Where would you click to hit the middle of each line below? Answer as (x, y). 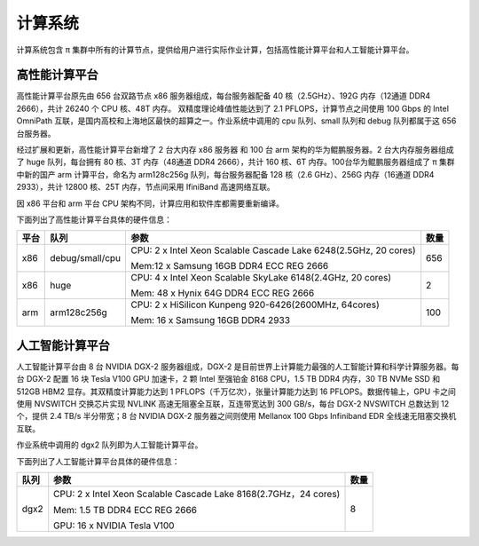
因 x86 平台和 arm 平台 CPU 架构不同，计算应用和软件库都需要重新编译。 (150, 203)
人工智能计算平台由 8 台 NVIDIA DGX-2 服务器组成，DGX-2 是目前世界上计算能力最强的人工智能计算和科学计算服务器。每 (238, 366)
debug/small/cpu (86, 258)
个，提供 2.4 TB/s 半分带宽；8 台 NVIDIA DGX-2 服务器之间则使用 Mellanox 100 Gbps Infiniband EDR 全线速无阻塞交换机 (236, 416)
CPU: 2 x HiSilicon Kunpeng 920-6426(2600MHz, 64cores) (255, 305)
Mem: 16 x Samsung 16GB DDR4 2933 (211, 320)
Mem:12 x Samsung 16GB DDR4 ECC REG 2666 (230, 266)
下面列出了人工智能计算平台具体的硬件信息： (98, 461)
